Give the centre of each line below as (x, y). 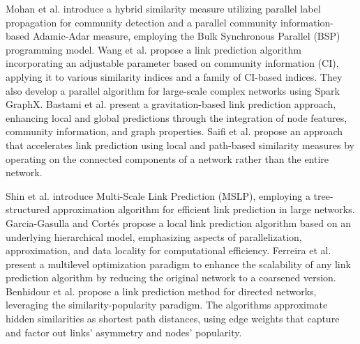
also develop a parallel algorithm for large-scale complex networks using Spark (173, 90)
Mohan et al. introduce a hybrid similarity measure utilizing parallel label (163, 8)
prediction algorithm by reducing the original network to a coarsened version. (171, 277)
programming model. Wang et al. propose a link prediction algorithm (153, 49)
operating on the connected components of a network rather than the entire (167, 158)
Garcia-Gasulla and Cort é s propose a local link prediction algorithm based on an (179, 222)
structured (28, 209)
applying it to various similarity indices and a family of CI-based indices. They (174, 76)
